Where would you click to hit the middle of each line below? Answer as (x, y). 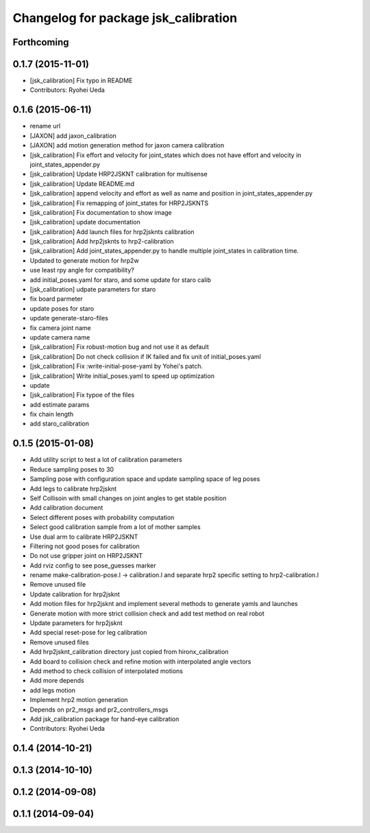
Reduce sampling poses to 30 (72, 469)
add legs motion (52, 690)
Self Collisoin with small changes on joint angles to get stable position (128, 498)
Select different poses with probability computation (102, 517)
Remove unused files (59, 642)
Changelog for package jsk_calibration (125, 18)
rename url (45, 126)
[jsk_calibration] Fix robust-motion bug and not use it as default (119, 347)
